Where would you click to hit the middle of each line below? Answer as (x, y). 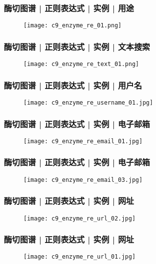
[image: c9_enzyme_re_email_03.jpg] (83, 180)
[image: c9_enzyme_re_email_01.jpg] (83, 141)
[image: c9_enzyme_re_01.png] (73, 26)
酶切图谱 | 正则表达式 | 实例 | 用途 (69, 8)
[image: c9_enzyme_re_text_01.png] (81, 64)
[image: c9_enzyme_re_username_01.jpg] (88, 102)
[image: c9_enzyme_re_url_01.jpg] (80, 257)
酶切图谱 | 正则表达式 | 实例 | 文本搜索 (77, 46)
